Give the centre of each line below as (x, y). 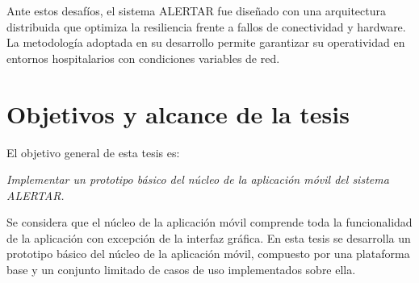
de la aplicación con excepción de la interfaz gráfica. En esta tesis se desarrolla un (209, 237)
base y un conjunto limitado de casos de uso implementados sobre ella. (181, 270)
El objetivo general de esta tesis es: (93, 152)
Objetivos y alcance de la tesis (178, 113)
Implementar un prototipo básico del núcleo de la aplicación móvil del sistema (198, 179)
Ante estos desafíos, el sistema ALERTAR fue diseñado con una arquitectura (196, 10)
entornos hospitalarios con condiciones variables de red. (143, 58)
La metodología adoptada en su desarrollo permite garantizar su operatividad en (206, 42)
